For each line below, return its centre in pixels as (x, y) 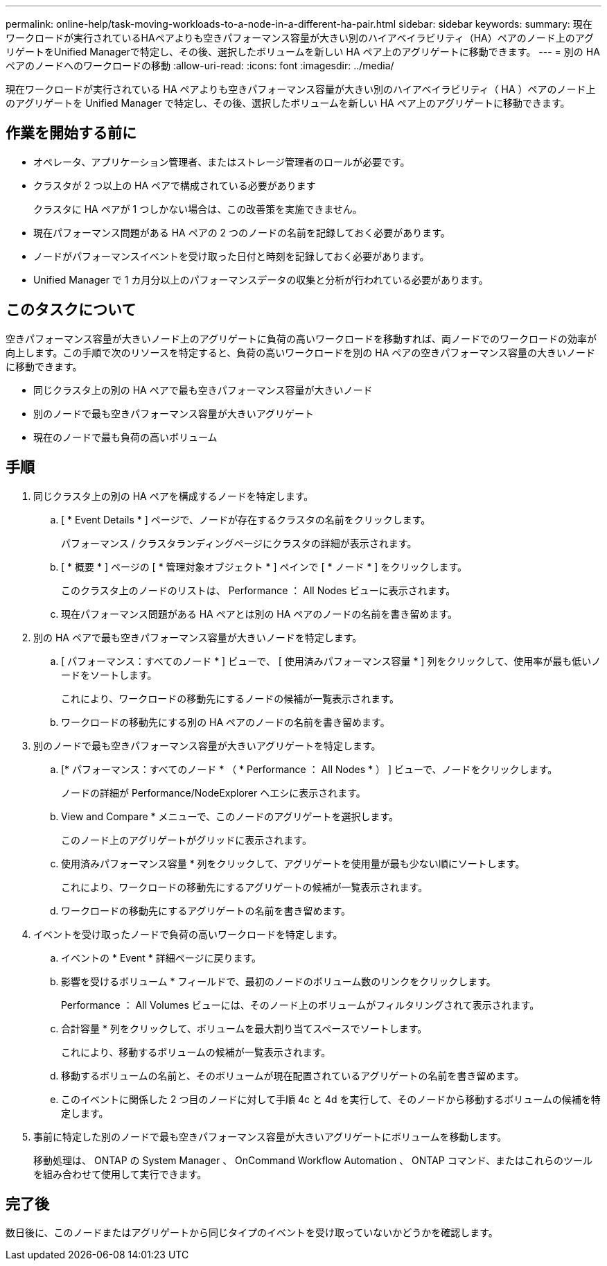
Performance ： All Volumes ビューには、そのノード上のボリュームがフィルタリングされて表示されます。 (300, 1005)
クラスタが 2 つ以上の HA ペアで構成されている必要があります (175, 185)
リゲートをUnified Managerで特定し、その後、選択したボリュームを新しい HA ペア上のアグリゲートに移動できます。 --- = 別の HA (303, 52)
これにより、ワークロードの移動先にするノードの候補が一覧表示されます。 (230, 698)
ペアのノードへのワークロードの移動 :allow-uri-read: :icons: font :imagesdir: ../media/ (200, 66)
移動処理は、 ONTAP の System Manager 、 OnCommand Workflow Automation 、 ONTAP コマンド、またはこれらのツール (313, 1160)
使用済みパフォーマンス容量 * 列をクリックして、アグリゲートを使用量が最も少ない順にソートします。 (293, 863)
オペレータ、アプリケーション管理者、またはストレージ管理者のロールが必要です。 (222, 162)
